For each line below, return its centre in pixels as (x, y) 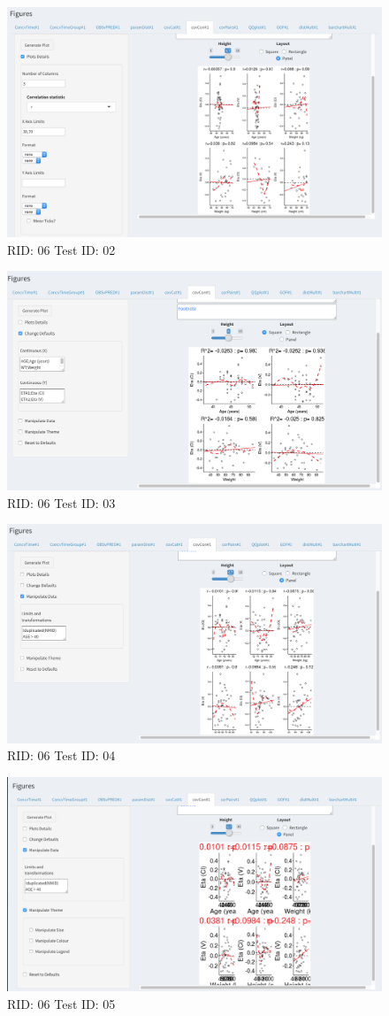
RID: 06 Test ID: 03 (61, 502)
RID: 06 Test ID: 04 (61, 755)
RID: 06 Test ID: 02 (61, 249)
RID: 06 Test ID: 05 (61, 1004)
